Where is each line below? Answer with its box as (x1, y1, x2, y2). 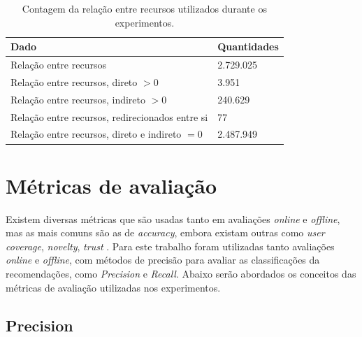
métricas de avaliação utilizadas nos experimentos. (6, 280, 221, 294)
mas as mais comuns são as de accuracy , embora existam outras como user (6, 225, 325, 240)
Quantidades (217, 39, 279, 54)
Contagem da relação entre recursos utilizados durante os (22, 1, 267, 15)
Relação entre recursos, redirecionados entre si (10, 109, 208, 124)
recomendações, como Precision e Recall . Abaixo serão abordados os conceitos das (6, 266, 356, 280)
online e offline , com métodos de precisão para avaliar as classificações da (6, 252, 320, 267)
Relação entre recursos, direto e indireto (10, 127, 182, 141)
